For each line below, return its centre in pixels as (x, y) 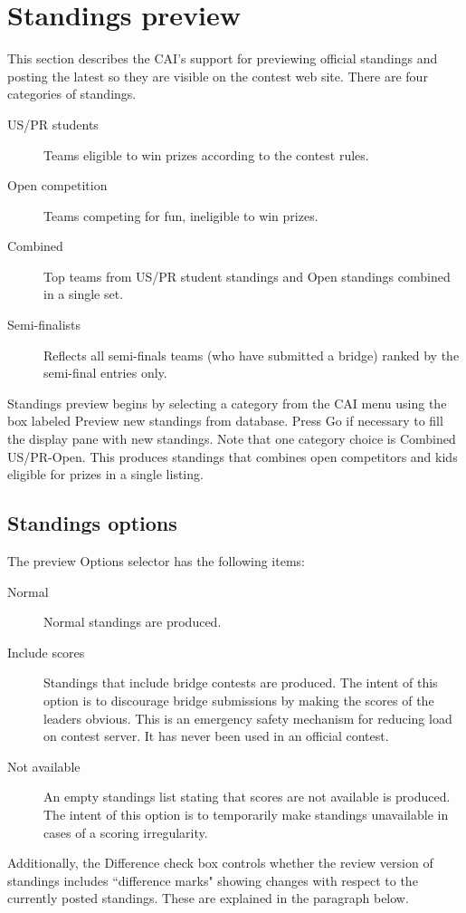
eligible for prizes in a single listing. (105, 474)
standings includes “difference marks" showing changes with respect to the (213, 880)
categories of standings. (72, 94)
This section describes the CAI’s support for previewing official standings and (223, 58)
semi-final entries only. (105, 373)
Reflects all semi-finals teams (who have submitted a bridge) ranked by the (252, 355)
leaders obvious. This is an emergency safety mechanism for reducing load (248, 718)
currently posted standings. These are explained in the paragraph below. (208, 898)
